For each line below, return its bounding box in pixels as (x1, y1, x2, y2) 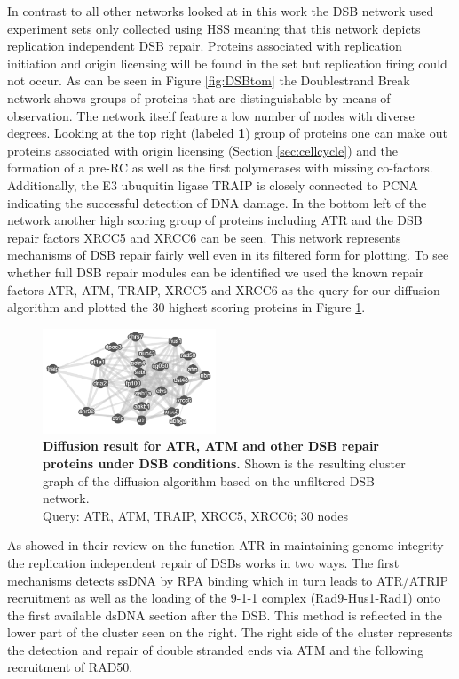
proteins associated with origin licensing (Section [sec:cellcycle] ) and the (7, 140, 398, 159)
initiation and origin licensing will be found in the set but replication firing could (7, 53, 447, 72)
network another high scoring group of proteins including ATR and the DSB (7, 211, 423, 229)
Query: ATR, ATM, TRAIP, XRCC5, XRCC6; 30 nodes (43, 506, 349, 524)
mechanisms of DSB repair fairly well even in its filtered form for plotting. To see (7, 245, 449, 264)
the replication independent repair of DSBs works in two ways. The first (7, 553, 400, 571)
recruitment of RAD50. (7, 658, 133, 676)
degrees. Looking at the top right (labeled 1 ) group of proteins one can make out (7, 124, 447, 142)
